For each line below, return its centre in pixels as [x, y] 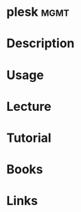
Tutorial [29, 138]
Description [40, 44]
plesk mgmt [38, 12]
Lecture [29, 106]
